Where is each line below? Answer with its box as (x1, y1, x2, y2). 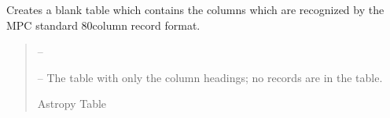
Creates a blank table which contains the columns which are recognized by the (6, 2, 384, 17)
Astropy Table (37, 95, 107, 112)
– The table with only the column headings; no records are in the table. (37, 69, 383, 85)
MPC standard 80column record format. (6, 16, 201, 33)
